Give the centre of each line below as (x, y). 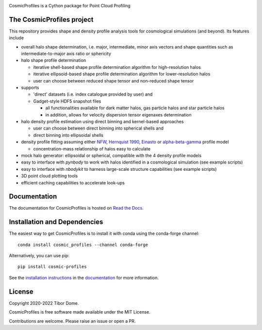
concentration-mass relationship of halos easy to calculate (92, 148)
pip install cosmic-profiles (52, 267)
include (16, 38)
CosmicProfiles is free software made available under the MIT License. (80, 312)
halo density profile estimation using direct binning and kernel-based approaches (102, 121)
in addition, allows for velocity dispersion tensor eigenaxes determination (118, 115)
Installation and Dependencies (56, 222)
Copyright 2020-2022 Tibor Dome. (44, 303)
